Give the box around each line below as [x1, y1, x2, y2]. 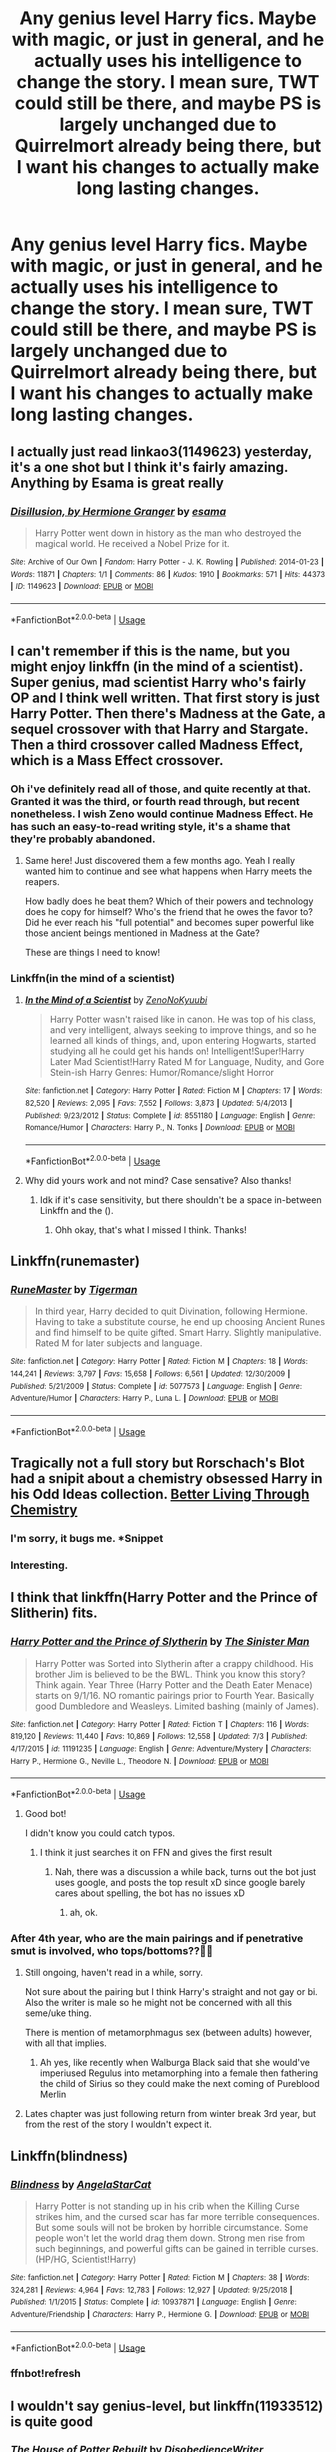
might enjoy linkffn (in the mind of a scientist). [10, 658, 303, 675]
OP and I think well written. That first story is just [10, 689, 320, 706]
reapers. [24, 876, 60, 888]
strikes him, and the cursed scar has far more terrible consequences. [34, 2210, 320, 2222]
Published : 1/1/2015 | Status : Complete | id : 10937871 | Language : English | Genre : [10, 2297, 297, 2307]
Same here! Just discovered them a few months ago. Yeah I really [24, 855, 296, 867]
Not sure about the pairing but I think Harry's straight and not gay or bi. [24, 1986, 318, 1998]
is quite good [10, 2413, 93, 2430]
